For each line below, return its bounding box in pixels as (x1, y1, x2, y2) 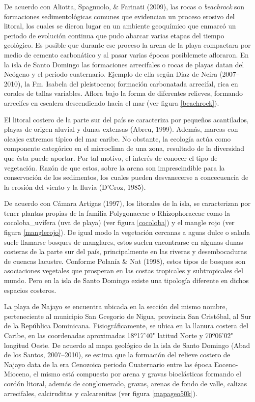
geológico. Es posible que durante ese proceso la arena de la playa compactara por (4, 40, 251, 50)
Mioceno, (4, 369, 31, 379)
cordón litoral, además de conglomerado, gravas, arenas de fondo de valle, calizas (4, 378, 247, 388)
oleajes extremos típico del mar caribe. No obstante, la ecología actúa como (4, 133, 231, 144)
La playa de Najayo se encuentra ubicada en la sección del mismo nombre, (4, 301, 227, 312)
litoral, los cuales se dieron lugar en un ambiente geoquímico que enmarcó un (4, 21, 236, 31)
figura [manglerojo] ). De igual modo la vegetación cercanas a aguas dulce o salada (4, 227, 250, 237)
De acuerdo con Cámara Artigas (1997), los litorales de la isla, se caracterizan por (4, 198, 251, 208)
